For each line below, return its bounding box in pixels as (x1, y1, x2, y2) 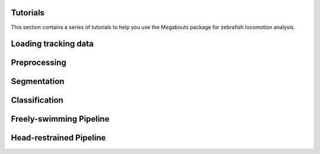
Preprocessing (11, 58, 66, 68)
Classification (11, 95, 63, 106)
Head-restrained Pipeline (11, 133, 106, 143)
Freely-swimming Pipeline (11, 114, 110, 124)
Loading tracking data (11, 39, 94, 49)
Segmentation (11, 77, 65, 87)
